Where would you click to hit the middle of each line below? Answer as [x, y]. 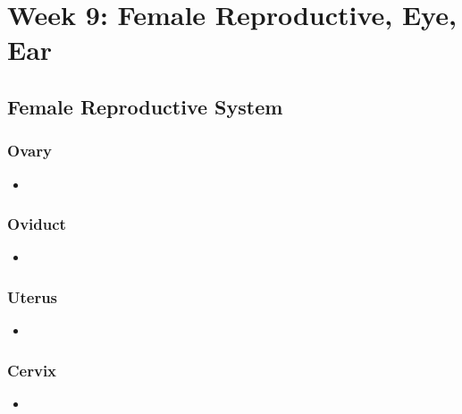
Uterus [33, 296]
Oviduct [37, 224]
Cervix [32, 370]
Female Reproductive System [145, 106]
